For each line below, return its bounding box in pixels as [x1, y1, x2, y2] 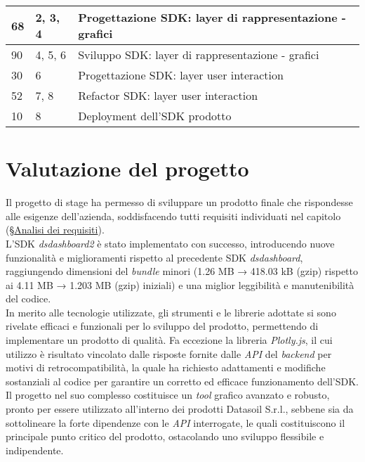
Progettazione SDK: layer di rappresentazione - [78, 9, 346, 25]
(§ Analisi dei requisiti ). [6, 222, 105, 237]
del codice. [6, 291, 51, 306]
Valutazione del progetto [6, 154, 249, 183]
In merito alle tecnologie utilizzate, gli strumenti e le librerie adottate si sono [6, 304, 336, 319]
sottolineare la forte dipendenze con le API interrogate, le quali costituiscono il [6, 415, 345, 430]
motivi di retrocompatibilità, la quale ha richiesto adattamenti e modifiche [6, 360, 326, 375]
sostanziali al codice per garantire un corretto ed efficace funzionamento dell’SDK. [6, 373, 359, 388]
